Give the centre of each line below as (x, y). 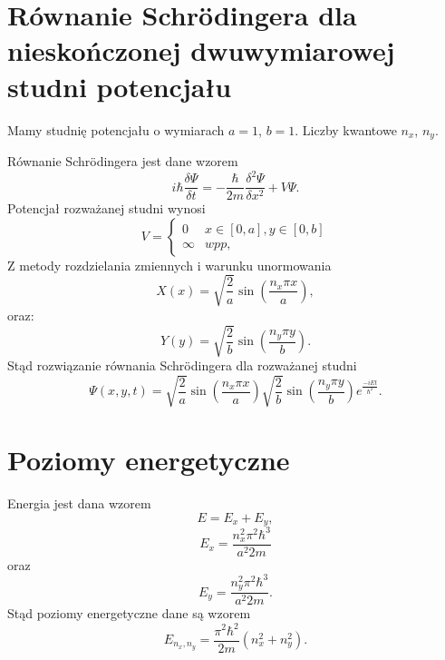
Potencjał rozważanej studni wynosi (106, 208)
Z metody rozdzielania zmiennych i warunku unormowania (169, 265)
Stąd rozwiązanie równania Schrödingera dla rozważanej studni (182, 364)
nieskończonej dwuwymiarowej (201, 50)
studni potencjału (120, 86)
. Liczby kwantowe (346, 129)
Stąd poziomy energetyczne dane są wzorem (129, 613)
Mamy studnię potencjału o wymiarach (116, 129)
